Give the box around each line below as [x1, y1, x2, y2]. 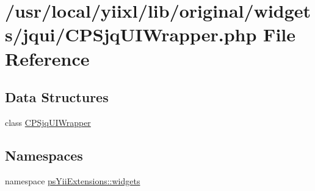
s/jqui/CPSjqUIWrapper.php [5, 22, 257, 47]
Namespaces [5, 145, 83, 164]
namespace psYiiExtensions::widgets [5, 174, 140, 187]
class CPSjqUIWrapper [5, 116, 91, 128]
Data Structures [5, 88, 109, 106]
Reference [5, 46, 90, 71]
